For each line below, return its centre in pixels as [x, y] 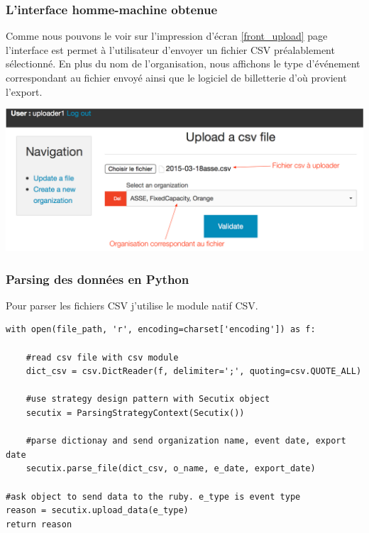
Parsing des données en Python [98, 279]
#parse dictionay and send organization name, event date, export [186, 441]
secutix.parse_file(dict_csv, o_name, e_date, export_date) [171, 469]
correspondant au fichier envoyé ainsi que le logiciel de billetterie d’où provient [176, 77]
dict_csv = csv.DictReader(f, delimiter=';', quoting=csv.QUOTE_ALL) [194, 372]
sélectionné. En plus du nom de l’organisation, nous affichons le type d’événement [183, 64]
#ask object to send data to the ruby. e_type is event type [153, 496]
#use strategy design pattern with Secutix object [148, 399]
